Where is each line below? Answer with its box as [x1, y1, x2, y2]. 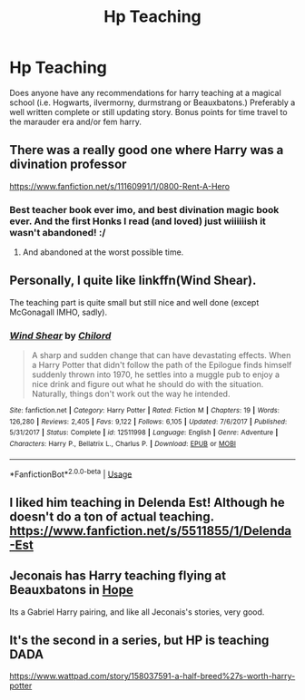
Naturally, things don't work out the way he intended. [31, 388, 231, 400]
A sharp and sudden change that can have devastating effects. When [31, 350, 291, 361]
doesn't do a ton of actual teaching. [9, 509, 215, 524]
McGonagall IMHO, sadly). [9, 306, 107, 317]
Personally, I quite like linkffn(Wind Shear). [9, 273, 257, 288]
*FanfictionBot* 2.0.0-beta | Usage [9, 467, 133, 480]
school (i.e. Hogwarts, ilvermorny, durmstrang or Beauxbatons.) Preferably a [9, 97, 296, 108]
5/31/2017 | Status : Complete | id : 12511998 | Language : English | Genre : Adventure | [9, 428, 279, 437]
